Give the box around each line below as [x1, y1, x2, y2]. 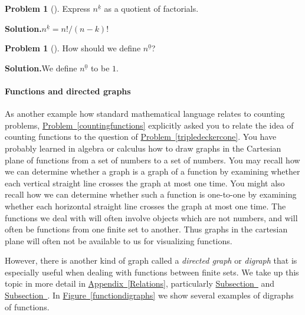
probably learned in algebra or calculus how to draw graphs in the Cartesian [5, 142, 281, 154]
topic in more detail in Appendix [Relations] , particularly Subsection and [5, 277, 275, 290]
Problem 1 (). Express [5, 2, 90, 14]
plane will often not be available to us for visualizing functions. [5, 234, 232, 247]
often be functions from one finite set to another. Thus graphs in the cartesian [5, 223, 288, 235]
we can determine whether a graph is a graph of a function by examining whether [5, 165, 300, 178]
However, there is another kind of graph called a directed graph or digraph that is [5, 254, 297, 267]
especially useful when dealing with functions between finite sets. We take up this [5, 265, 299, 278]
